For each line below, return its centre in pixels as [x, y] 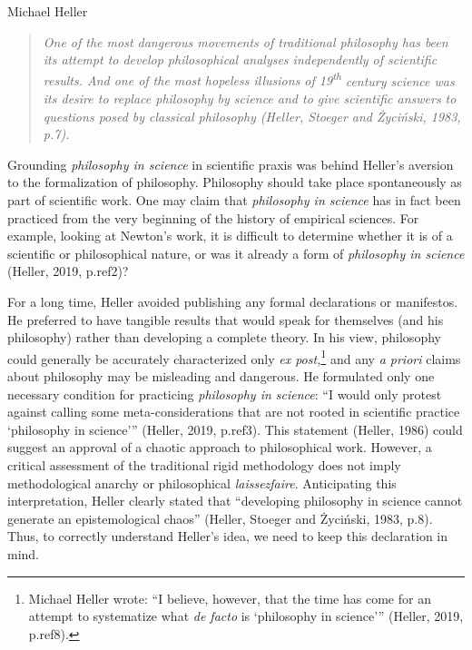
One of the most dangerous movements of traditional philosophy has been [246, 41]
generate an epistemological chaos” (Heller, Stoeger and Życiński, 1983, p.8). [220, 518]
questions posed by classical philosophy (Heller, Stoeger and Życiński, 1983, [252, 116]
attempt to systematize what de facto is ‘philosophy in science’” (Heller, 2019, [246, 616]
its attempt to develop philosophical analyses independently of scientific [240, 59]
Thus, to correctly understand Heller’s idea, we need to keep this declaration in [228, 536]
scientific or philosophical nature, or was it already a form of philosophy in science [236, 253]
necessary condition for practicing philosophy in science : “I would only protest [225, 394]
